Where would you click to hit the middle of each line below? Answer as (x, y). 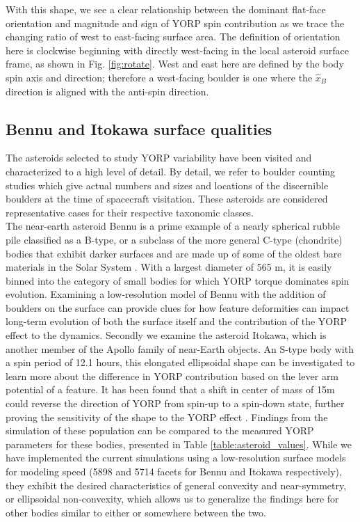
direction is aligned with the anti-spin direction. (107, 91)
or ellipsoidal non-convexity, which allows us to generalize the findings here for (172, 499)
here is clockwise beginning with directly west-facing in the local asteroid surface (178, 50)
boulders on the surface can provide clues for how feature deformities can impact (178, 307)
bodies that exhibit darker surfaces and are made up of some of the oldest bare (174, 253)
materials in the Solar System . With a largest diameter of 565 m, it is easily (169, 267)
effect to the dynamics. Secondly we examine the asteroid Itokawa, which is (166, 335)
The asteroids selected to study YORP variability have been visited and (159, 158)
